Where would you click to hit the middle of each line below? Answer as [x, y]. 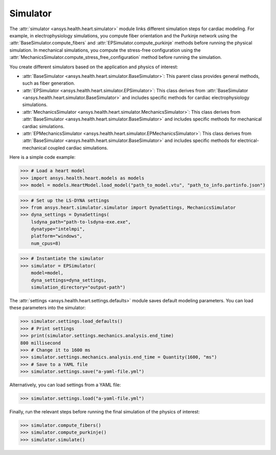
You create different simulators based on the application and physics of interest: [94, 67]
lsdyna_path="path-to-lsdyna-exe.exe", [81, 222]
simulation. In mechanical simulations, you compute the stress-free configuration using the [105, 50]
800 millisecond [41, 343]
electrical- [248, 140]
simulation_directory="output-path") [78, 287]
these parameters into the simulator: [48, 308]
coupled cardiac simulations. [78, 148]
